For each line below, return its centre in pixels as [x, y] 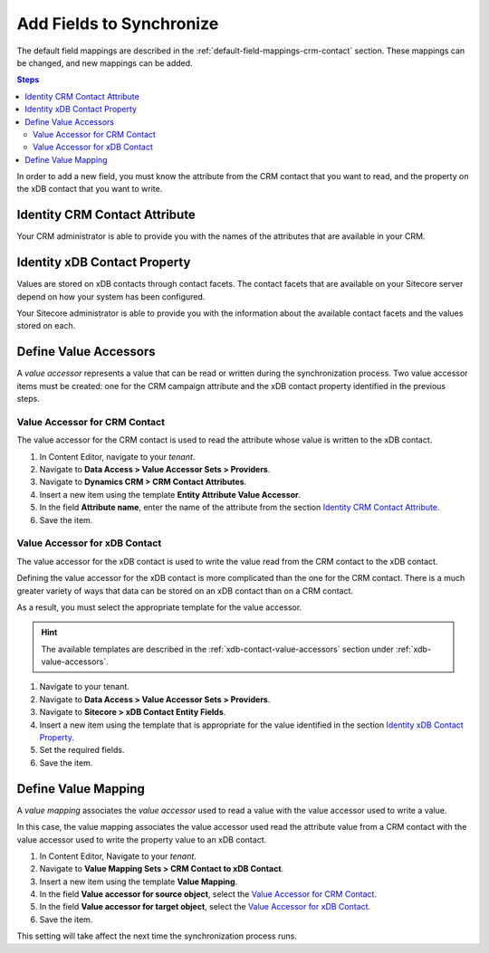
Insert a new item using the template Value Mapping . [139, 882]
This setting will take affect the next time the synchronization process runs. [157, 936]
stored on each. [46, 326]
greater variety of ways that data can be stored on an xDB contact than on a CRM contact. [185, 591]
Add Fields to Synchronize [118, 24]
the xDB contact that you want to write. [90, 189]
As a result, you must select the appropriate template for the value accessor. [159, 607]
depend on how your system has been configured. [111, 296]
